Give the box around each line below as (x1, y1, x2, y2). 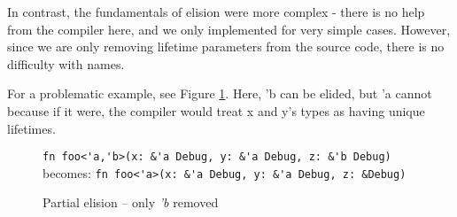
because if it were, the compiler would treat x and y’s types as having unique (7, 101, 425, 120)
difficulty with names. (7, 54, 125, 73)
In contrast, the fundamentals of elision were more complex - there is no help (7, 3, 425, 20)
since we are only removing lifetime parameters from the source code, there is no (7, 37, 445, 56)
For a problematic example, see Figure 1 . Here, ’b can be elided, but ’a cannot (7, 84, 432, 103)
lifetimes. (7, 119, 56, 137)
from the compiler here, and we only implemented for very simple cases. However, (7, 19, 451, 38)
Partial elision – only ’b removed (43, 193, 219, 212)
